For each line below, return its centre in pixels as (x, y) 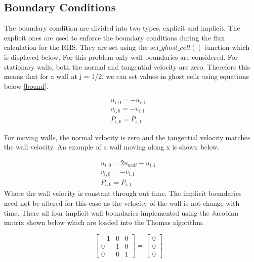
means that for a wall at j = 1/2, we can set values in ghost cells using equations (127, 76)
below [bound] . (26, 86)
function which (227, 47)
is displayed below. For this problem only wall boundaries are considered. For (121, 56)
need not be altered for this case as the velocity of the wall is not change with (122, 203)
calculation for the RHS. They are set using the (76, 47)
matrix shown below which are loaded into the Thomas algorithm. (104, 222)
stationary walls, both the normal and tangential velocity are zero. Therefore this (127, 66)
